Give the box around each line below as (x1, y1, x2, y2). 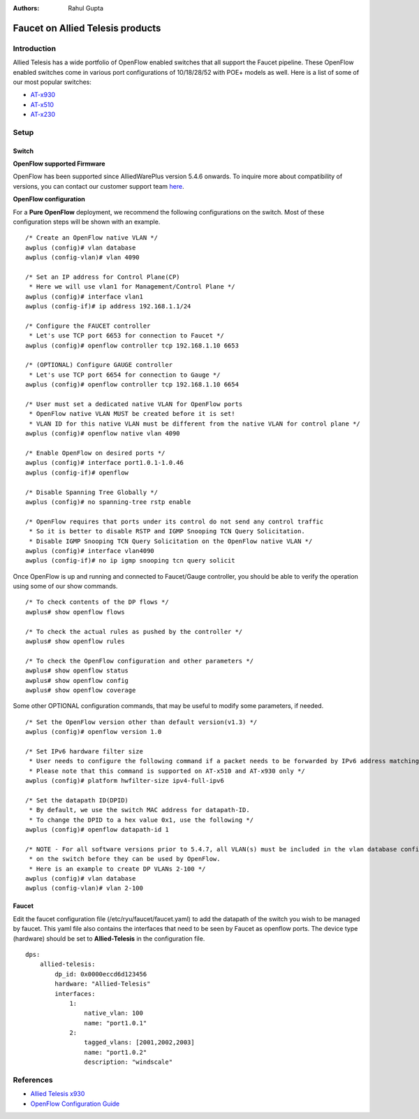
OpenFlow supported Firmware (13, 159, 105, 168)
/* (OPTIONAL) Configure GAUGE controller (25, 361, 173, 369)
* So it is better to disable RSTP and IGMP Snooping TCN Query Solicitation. (29, 528, 305, 535)
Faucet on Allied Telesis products (13, 22, 161, 34)
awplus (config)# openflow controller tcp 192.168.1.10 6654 (25, 381, 239, 389)
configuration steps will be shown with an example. (13, 217, 161, 226)
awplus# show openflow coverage (25, 686, 136, 694)
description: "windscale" (84, 1058, 173, 1066)
